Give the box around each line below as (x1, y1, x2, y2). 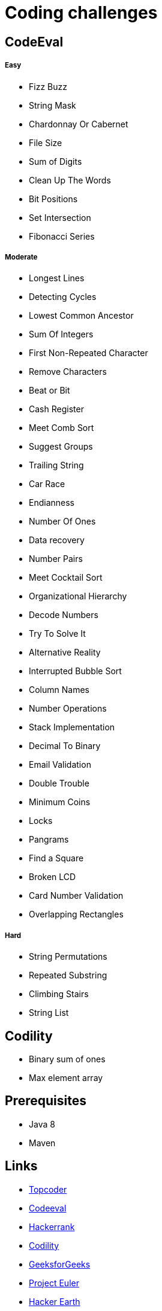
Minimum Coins (29, 797, 91, 808)
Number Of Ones (29, 516, 96, 527)
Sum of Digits (29, 156, 82, 167)
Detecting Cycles (29, 292, 97, 302)
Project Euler (29, 1277, 79, 1288)
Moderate (5, 252, 38, 261)
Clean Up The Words (29, 174, 111, 185)
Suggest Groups (29, 441, 93, 452)
